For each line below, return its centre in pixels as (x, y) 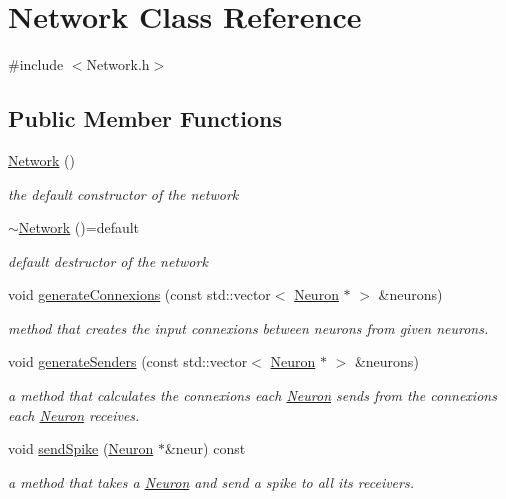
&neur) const (205, 448)
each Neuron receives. (74, 414)
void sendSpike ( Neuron (81, 448)
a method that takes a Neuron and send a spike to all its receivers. (211, 481)
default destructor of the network (108, 260)
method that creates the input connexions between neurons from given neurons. (248, 327)
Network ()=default (79, 227)
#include (36, 64)
